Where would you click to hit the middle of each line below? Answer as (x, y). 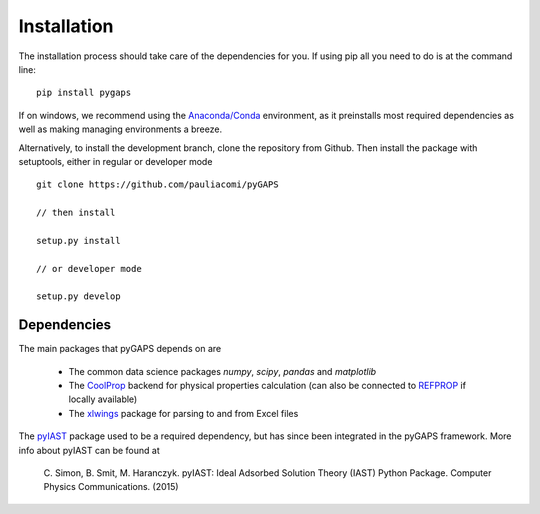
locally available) (103, 399)
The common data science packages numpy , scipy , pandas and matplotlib (222, 371)
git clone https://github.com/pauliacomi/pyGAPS (157, 184)
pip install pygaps (84, 93)
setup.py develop (78, 296)
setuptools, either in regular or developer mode (115, 161)
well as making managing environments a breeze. (120, 129)
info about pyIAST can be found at (89, 450)
